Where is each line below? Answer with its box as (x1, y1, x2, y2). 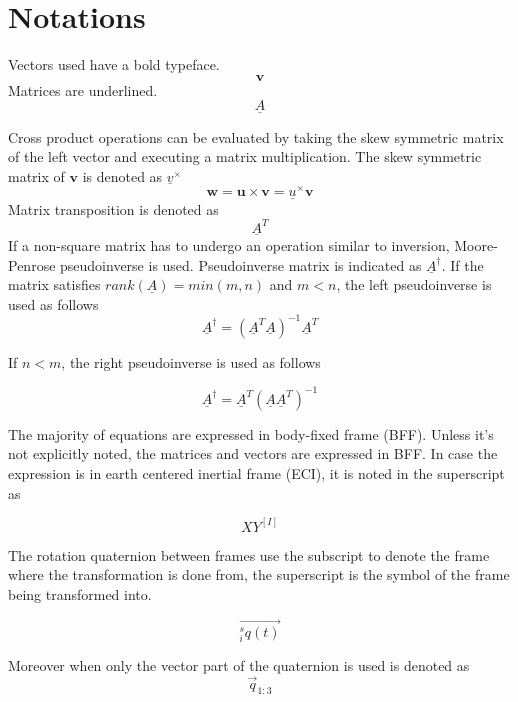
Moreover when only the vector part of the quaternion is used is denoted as (8, 654, 470, 675)
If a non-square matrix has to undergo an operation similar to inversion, (8, 234, 450, 255)
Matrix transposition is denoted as (8, 198, 219, 219)
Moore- (454, 234, 498, 255)
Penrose (8, 254, 56, 275)
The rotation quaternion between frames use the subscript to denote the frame (8, 544, 490, 565)
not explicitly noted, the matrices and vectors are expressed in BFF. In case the (8, 443, 498, 464)
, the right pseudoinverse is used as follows (61, 351, 321, 372)
